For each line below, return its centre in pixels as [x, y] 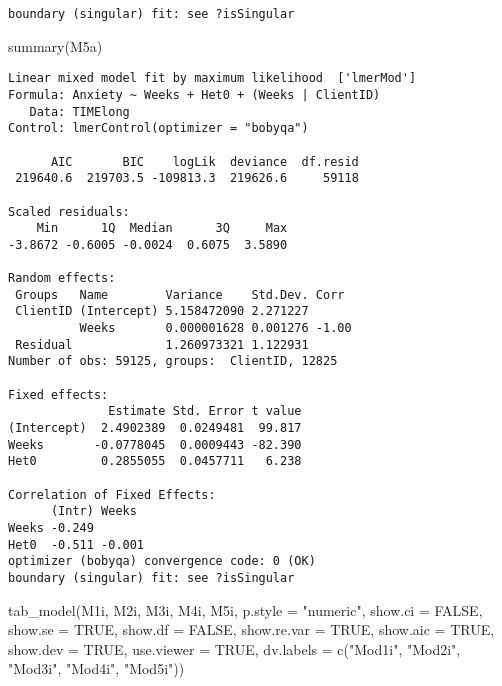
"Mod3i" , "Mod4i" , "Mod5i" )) [96, 668]
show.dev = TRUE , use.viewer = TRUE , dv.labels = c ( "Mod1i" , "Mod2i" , [234, 648]
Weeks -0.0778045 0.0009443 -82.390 [155, 444]
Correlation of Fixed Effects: [112, 494]
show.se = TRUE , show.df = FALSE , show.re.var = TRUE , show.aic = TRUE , [251, 629]
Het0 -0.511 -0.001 [76, 544]
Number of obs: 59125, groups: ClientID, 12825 [173, 361]
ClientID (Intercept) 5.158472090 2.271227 [162, 311]
